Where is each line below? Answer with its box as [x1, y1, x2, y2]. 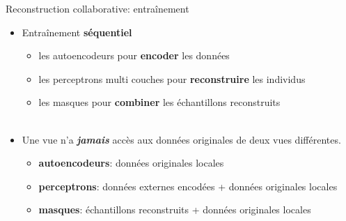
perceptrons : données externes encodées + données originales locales [38, 178, 338, 193]
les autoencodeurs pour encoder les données [38, 48, 230, 63]
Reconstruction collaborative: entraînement [6, 1, 189, 15]
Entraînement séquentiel [22, 24, 132, 39]
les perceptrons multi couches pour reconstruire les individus [38, 71, 306, 86]
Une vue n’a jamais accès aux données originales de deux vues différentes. [22, 132, 341, 146]
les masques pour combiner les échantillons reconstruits [38, 95, 281, 109]
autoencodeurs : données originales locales [38, 155, 224, 170]
